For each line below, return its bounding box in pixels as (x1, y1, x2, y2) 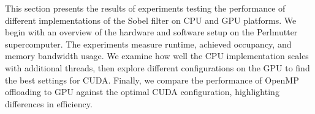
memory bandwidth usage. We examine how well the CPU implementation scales (5, 49, 309, 62)
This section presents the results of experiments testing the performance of (5, 2, 286, 14)
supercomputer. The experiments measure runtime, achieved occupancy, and (5, 37, 292, 50)
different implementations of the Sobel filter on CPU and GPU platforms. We (5, 13, 297, 26)
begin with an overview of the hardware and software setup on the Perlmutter (5, 26, 298, 38)
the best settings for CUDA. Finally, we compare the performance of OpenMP (5, 73, 299, 86)
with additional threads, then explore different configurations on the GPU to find (5, 61, 310, 74)
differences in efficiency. (5, 97, 93, 110)
